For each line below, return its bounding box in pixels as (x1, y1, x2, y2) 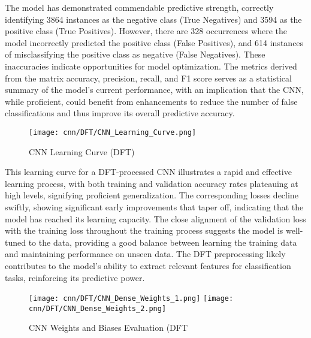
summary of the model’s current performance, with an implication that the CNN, (5, 83, 304, 96)
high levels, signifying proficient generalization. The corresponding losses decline (5, 189, 298, 201)
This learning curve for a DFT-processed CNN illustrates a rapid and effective (5, 165, 292, 178)
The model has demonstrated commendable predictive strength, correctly (5, 1, 274, 13)
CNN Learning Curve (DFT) (29, 145, 135, 158)
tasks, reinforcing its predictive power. (5, 271, 145, 283)
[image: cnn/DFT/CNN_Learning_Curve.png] (29, 128, 197, 137)
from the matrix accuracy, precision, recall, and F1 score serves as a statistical (5, 71, 292, 84)
